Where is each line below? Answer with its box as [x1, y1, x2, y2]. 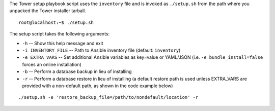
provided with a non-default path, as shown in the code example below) [22, 83, 173, 89]
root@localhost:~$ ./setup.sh [18, 19, 94, 25]
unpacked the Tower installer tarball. [9, 8, 86, 14]
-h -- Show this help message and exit [22, 40, 104, 46]
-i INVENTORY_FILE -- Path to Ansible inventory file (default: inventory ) [22, 47, 181, 53]
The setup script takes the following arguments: [9, 31, 109, 37]
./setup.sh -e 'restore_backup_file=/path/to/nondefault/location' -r [18, 94, 199, 100]
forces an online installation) [22, 61, 81, 67]
